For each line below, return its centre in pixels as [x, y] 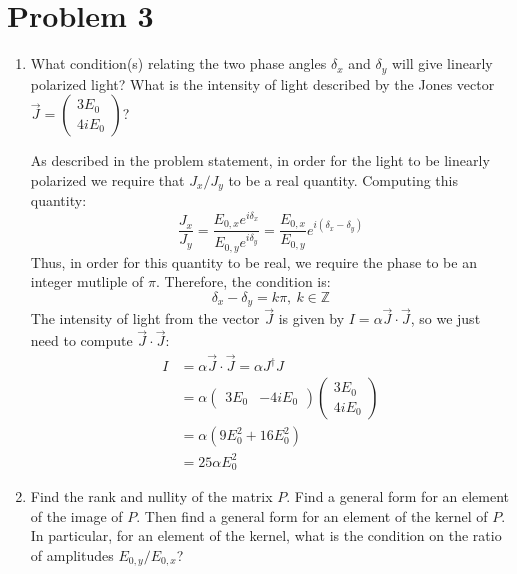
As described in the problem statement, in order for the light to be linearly [260, 160]
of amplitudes [72, 554]
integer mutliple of [87, 281]
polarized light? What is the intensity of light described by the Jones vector [262, 83]
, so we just [445, 318]
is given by [311, 318]
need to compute [81, 340]
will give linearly [442, 63]
